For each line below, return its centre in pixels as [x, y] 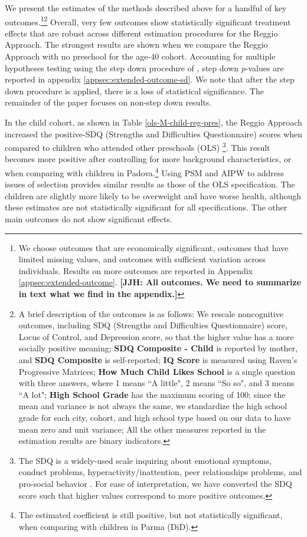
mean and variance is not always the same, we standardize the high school [153, 406]
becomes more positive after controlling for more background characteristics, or [148, 159]
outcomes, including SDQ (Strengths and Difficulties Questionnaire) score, [153, 325]
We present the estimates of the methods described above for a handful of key [146, 8]
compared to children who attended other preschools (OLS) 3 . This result [138, 146]
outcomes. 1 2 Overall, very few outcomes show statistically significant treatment [148, 21]
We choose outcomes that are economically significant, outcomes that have [153, 247]
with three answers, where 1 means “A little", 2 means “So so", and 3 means [156, 383]
